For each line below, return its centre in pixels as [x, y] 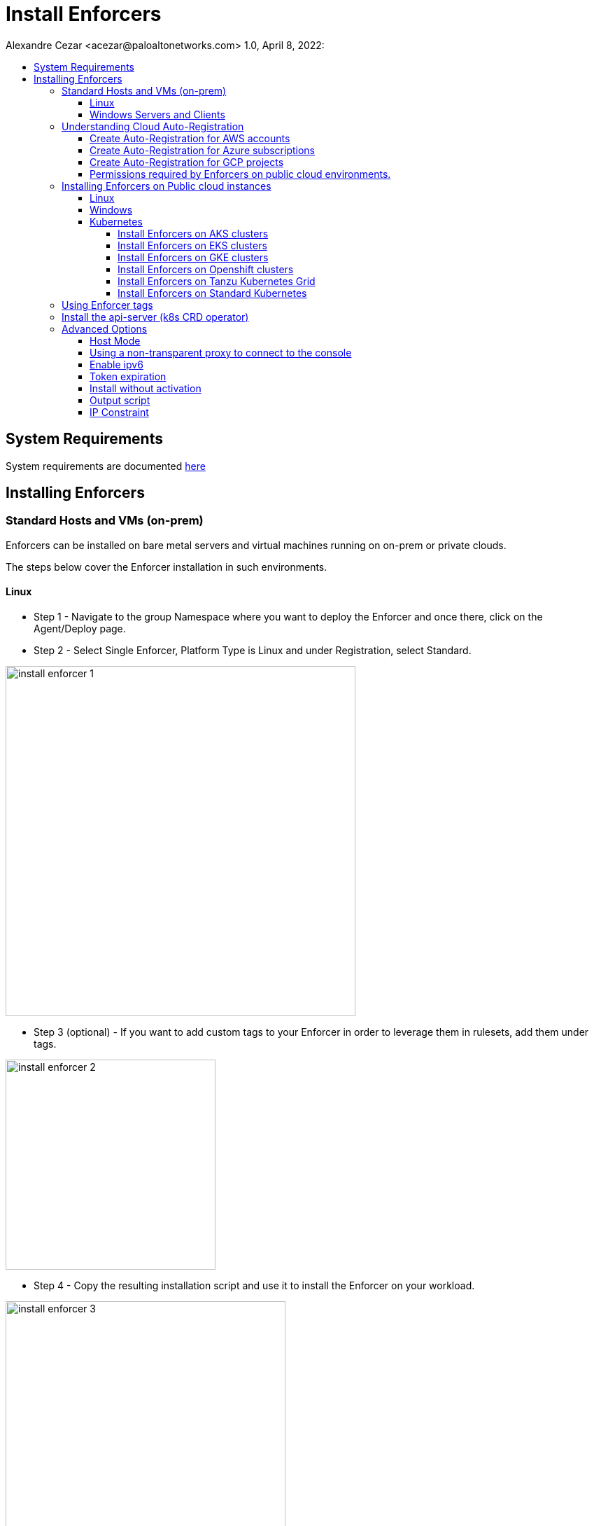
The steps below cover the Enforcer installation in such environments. [167, 567]
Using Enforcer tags [107, 305]
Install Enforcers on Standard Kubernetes [212, 293]
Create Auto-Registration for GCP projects [187, 162]
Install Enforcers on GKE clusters [193, 257]
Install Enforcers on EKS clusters [192, 245]
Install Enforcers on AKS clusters [193, 233]
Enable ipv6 [116, 364]
